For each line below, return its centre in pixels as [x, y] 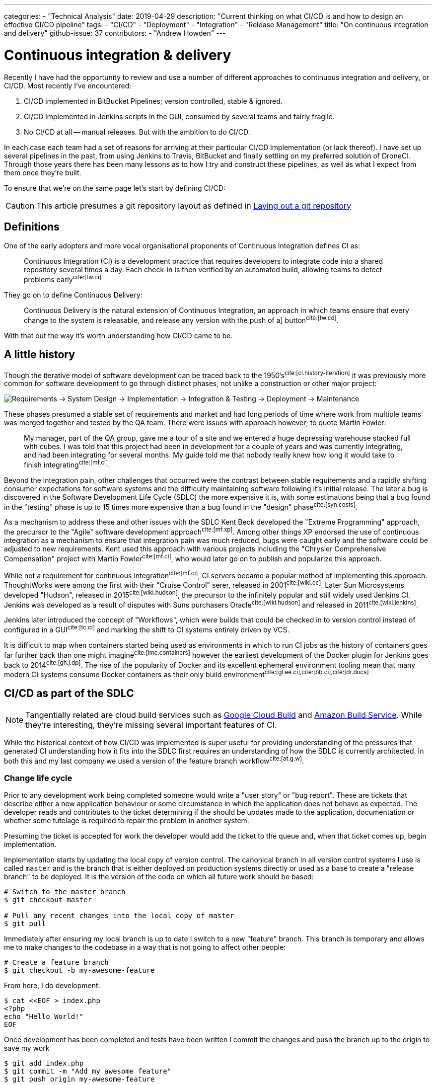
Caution [20, 205]
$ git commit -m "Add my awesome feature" [88, 1071]
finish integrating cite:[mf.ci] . [67, 464]
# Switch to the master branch [65, 892]
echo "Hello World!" [44, 1017]
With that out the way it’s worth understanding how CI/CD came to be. [118, 335]
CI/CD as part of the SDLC [69, 694]
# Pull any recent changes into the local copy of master [119, 916]
